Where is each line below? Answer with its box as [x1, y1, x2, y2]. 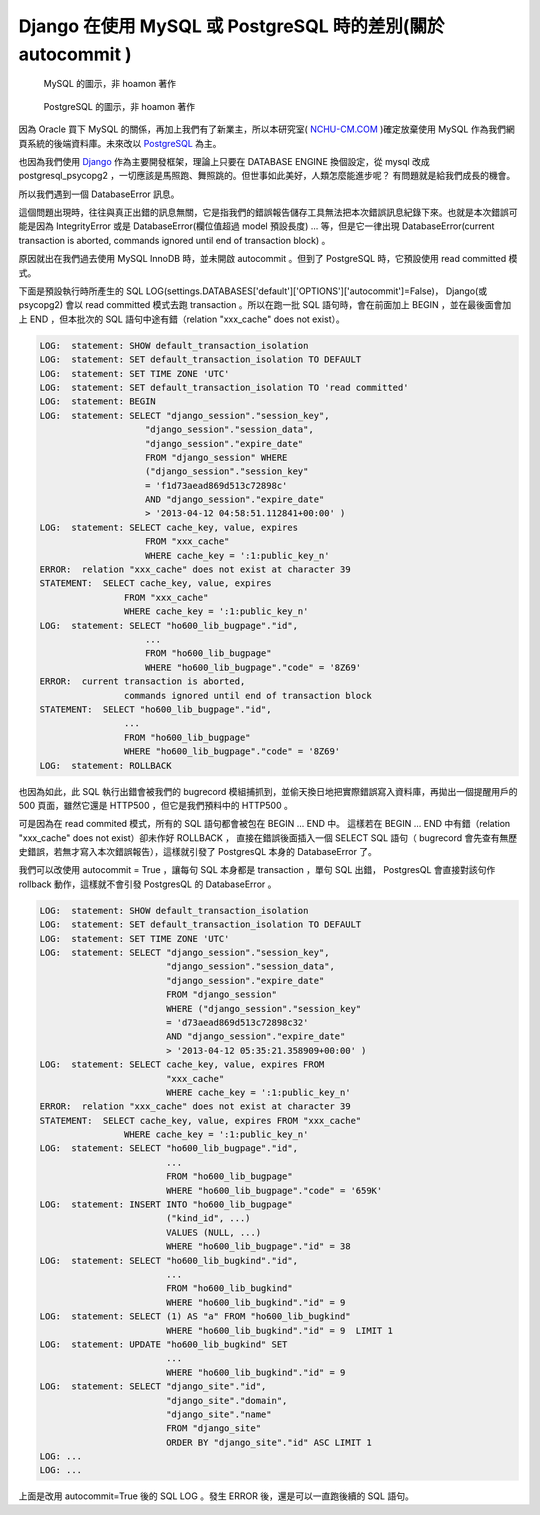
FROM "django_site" [165, 1423, 262, 1434]
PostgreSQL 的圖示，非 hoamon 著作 [43, 100, 195, 112]
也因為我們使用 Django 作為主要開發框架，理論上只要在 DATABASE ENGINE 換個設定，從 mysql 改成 [18, 155, 430, 167]
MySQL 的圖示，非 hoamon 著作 [43, 78, 177, 90]
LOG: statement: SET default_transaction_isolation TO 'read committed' [39, 381, 409, 393]
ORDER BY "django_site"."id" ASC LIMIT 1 [165, 1436, 372, 1448]
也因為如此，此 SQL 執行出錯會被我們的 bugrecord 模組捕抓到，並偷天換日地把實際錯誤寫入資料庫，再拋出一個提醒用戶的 [18, 785, 518, 797]
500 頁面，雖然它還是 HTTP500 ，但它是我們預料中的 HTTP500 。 [18, 799, 294, 811]
